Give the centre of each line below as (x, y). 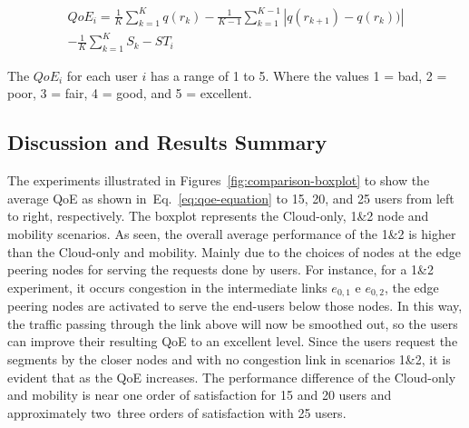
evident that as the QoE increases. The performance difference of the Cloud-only (232, 377)
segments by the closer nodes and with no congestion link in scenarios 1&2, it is (229, 359)
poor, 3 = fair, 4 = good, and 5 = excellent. (130, 93)
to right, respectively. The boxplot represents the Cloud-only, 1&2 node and (218, 216)
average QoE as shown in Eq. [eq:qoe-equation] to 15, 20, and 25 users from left (231, 198)
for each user (102, 75)
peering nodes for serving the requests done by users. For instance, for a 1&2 (221, 269)
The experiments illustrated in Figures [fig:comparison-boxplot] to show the (219, 180)
